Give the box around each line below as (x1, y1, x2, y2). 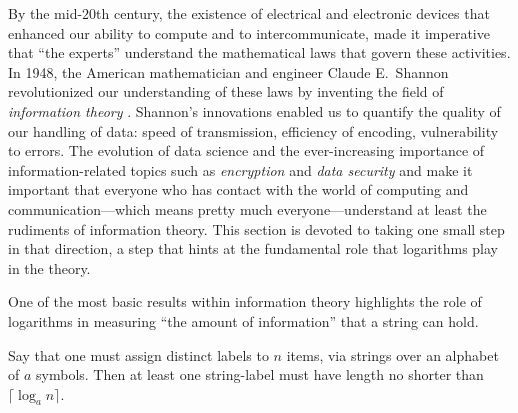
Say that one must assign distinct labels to (8, 344, 269, 365)
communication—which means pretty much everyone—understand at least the (8, 198, 487, 219)
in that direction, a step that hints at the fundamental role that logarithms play (8, 238, 498, 259)
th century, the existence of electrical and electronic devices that (96, 3, 490, 23)
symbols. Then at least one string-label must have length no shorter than (36, 364, 484, 385)
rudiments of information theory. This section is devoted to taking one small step (8, 218, 505, 239)
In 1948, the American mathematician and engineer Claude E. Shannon (8, 61, 449, 82)
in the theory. (8, 257, 91, 278)
